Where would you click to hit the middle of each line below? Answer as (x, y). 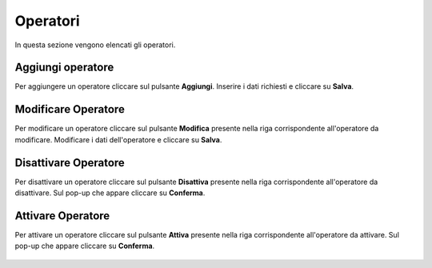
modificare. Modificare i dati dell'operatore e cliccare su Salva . (118, 139)
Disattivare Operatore (70, 163)
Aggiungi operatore (64, 68)
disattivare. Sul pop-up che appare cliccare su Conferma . (110, 193)
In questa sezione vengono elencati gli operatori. (95, 45)
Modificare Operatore (70, 109)
